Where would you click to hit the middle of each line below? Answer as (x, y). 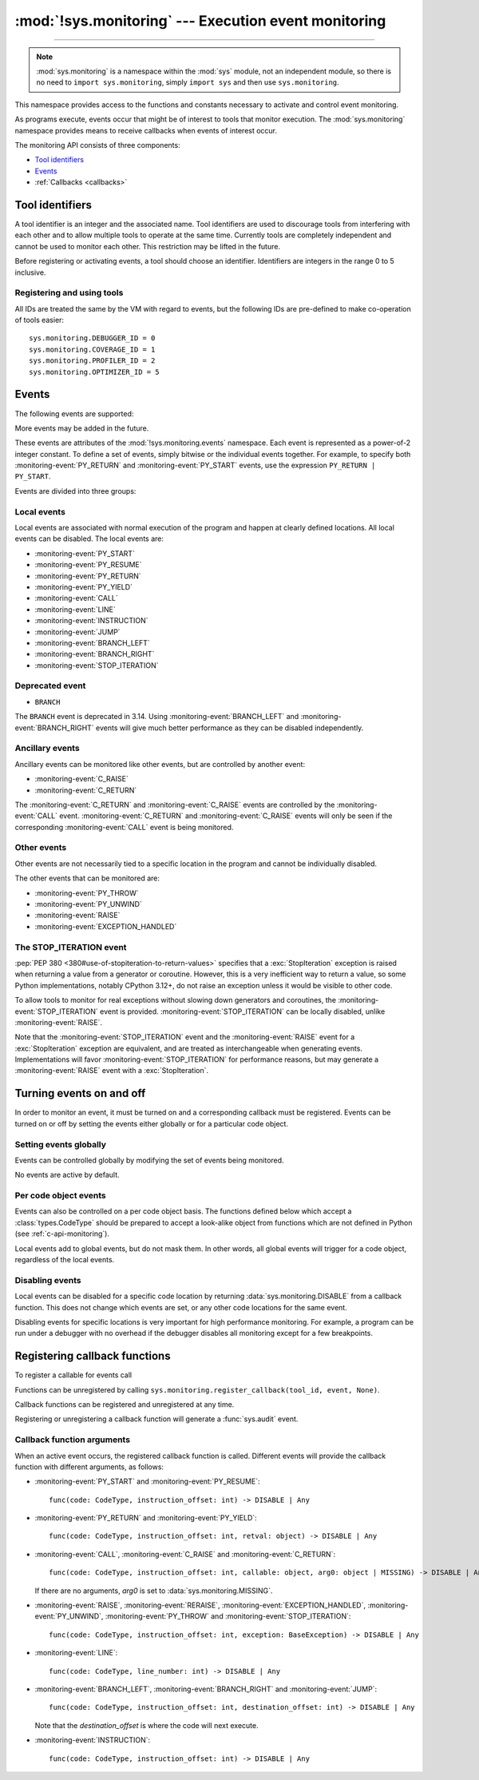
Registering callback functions (93, 1356)
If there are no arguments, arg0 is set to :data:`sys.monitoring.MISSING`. (154, 1591)
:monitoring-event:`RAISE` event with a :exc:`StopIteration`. (112, 1071)
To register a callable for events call (73, 1375)
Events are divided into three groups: (75, 491)
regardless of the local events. (65, 1260)
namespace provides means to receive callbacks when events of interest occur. (146, 130)
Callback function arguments (73, 1440)
